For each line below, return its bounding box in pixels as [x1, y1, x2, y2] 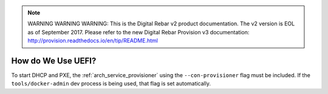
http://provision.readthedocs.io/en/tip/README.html [27, 37, 158, 45]
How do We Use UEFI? [11, 55, 97, 66]
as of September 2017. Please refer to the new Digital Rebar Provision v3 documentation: [27, 28, 250, 36]
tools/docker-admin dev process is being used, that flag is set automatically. [11, 80, 211, 87]
